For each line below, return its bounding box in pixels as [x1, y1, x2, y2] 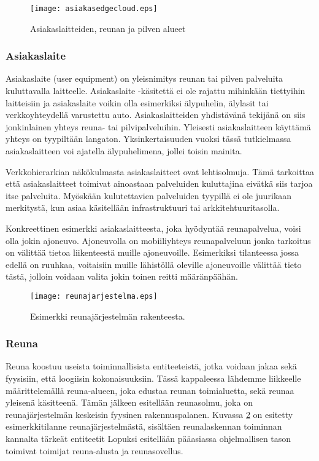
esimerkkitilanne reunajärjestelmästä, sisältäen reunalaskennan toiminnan [6, 420, 282, 433]
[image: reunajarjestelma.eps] [30, 291, 158, 301]
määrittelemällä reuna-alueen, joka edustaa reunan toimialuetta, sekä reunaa [6, 384, 294, 396]
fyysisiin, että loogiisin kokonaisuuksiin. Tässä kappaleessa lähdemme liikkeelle [6, 372, 301, 385]
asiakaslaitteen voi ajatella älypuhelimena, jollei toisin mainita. [6, 144, 242, 157]
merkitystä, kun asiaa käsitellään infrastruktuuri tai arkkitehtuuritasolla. [6, 201, 280, 214]
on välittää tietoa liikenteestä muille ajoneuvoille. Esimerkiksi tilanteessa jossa [6, 246, 299, 259]
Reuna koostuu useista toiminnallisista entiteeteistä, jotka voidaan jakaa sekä [6, 360, 297, 372]
